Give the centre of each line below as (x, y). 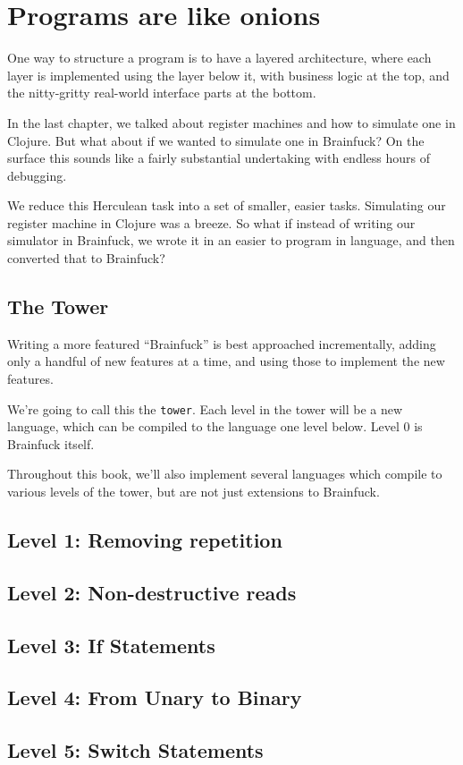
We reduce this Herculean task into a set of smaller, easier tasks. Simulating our (227, 205)
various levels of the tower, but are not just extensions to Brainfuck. (194, 492)
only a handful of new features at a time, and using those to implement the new (226, 361)
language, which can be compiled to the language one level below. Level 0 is (215, 426)
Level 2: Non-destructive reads (152, 592)
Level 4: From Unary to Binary (155, 697)
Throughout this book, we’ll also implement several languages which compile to (225, 474)
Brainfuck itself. (51, 443)
